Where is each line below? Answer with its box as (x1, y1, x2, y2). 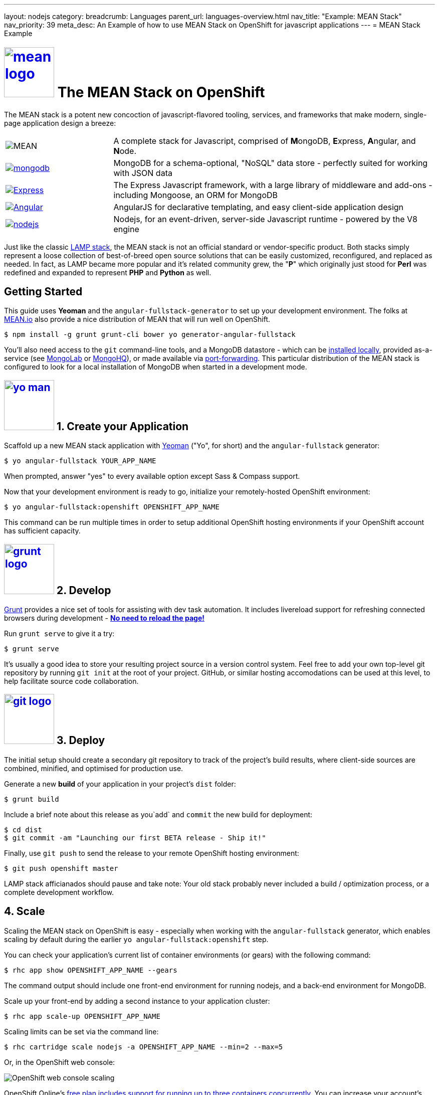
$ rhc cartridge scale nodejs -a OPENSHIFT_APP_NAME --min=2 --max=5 (4, 1042, 283, 1051)
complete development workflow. (4, 887, 114, 896)
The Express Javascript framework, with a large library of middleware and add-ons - (113, 179, 432, 190)
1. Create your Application (56, 420, 189, 433)
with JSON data (113, 167, 172, 178)
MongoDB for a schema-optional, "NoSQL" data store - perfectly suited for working (113, 157, 428, 168)
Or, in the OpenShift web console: (4, 1057, 115, 1066)
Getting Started (4, 285, 83, 298)
